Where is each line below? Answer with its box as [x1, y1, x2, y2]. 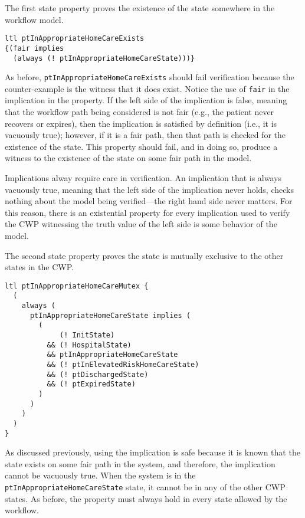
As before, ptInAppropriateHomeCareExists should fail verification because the [5, 71, 294, 83]
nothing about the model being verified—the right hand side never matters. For [5, 195, 293, 207]
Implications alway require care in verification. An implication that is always [5, 172, 281, 184]
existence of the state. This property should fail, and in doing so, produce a [5, 140, 278, 152]
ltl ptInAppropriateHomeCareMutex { [5, 281, 149, 290]
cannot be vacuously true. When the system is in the [5, 469, 196, 481]
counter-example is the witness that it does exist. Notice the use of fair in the [5, 82, 290, 94]
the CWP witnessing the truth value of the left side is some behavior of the [5, 218, 277, 230]
